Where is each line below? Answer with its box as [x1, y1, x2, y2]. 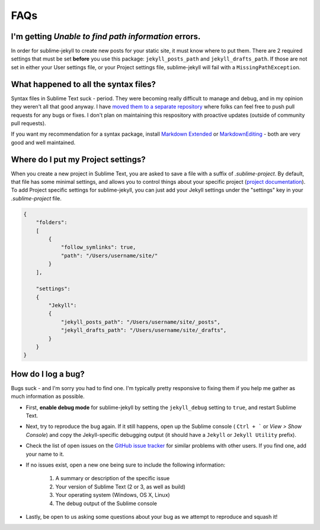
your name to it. [25, 451, 65, 458]
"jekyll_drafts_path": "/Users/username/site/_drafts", [60, 327, 227, 334]
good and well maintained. [11, 139, 76, 146]
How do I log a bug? [11, 369, 85, 379]
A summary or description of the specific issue [55, 475, 170, 482]
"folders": [36, 219, 68, 226]
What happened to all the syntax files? [11, 79, 156, 89]
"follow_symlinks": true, [60, 244, 136, 251]
